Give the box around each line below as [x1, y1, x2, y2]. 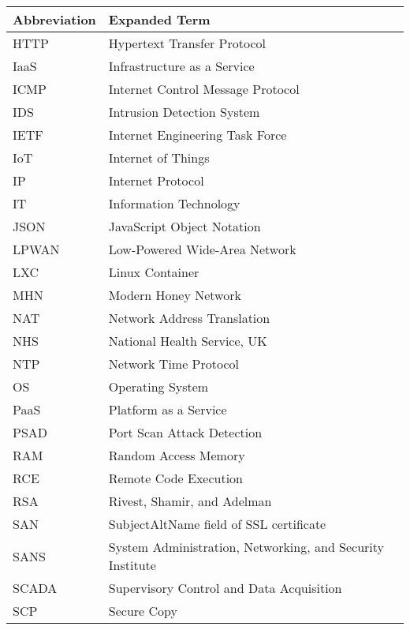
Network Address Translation [108, 309, 270, 327]
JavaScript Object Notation [108, 217, 261, 235]
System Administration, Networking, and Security [108, 538, 385, 556]
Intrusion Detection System [108, 103, 260, 121]
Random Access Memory [108, 446, 245, 464]
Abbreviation [13, 10, 96, 28]
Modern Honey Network [108, 286, 241, 304]
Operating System [108, 377, 209, 396]
